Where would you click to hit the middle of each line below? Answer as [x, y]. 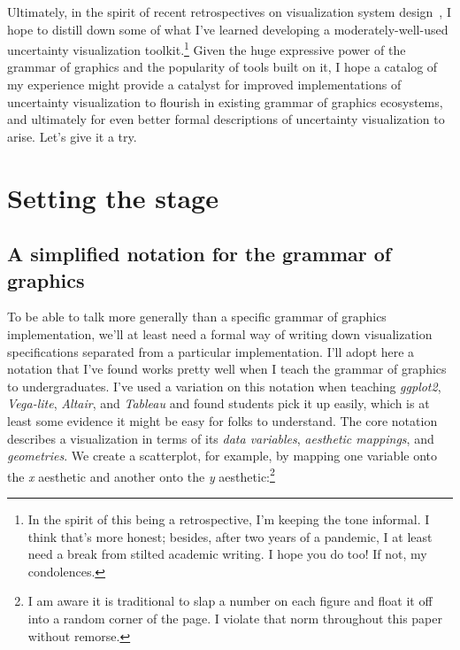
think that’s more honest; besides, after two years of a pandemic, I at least [230, 536]
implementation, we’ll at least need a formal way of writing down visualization [220, 333]
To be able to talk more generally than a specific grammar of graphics [197, 317]
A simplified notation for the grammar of [199, 254]
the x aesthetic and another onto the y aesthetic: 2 [141, 475]
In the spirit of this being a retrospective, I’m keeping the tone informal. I [229, 518]
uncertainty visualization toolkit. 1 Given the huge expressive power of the [207, 48]
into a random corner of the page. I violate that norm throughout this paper [235, 618]
